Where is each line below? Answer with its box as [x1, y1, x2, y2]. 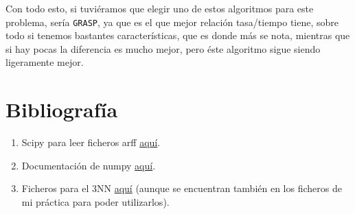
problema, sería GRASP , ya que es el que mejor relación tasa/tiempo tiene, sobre [5, 14, 339, 29]
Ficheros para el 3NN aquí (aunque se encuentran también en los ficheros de [21, 181, 342, 195]
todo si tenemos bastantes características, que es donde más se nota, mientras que [5, 28, 350, 43]
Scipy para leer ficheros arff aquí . [21, 135, 161, 150]
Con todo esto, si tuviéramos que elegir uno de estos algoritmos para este [5, 1, 314, 15]
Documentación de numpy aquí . [21, 158, 156, 172]
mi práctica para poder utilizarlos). [21, 194, 170, 209]
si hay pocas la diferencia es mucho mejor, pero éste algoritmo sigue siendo [5, 41, 321, 56]
